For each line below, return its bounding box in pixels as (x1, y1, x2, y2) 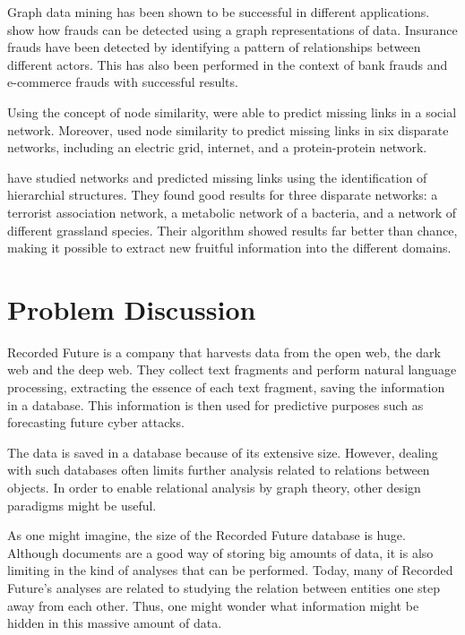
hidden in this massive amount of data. (7, 614, 222, 632)
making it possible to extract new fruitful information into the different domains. (7, 238, 452, 257)
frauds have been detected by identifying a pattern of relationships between (7, 38, 421, 56)
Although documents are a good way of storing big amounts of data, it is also (7, 543, 434, 562)
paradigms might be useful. (7, 495, 157, 514)
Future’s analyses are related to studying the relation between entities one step (7, 578, 441, 596)
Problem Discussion (7, 290, 256, 327)
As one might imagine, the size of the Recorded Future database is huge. (7, 526, 406, 545)
